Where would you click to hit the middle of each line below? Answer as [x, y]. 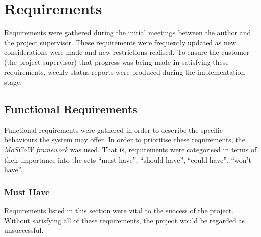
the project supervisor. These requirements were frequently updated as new [120, 42]
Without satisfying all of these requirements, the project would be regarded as [124, 220]
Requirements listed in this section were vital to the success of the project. [119, 211]
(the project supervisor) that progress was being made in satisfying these [116, 62]
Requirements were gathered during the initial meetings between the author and [128, 32]
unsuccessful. [24, 230]
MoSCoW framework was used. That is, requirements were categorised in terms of [130, 150]
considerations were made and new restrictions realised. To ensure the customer [127, 52]
